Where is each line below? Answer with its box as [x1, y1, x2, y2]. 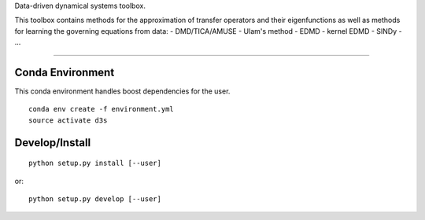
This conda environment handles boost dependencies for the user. [14, 86, 231, 96]
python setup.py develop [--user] [28, 195, 161, 203]
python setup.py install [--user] [28, 159, 161, 168]
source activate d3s [28, 115, 108, 125]
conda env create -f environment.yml [28, 104, 175, 114]
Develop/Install [14, 136, 91, 149]
